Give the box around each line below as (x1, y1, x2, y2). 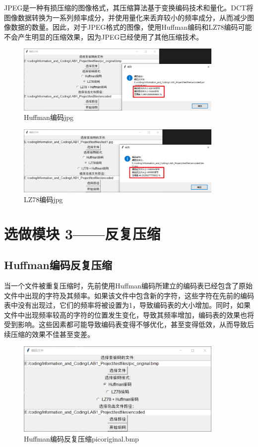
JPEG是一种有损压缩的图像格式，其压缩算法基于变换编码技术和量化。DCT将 (4, 2, 254, 12)
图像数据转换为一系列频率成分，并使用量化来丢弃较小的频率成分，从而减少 (4, 12, 247, 22)
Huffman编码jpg (24, 112, 73, 122)
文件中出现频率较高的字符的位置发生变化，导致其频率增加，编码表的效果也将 (4, 309, 254, 320)
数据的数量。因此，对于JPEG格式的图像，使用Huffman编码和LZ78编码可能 (10, 22, 252, 32)
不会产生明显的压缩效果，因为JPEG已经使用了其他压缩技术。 (4, 31, 203, 42)
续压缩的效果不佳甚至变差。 (4, 329, 94, 339)
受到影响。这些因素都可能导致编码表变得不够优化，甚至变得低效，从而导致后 (4, 319, 254, 330)
